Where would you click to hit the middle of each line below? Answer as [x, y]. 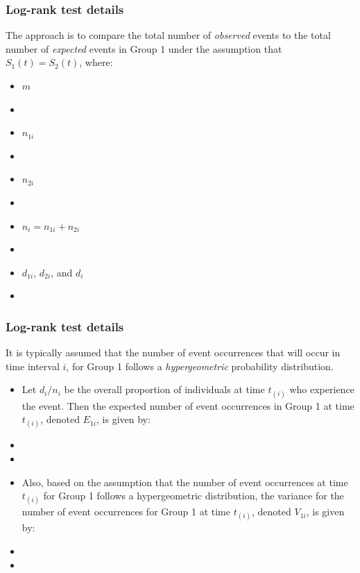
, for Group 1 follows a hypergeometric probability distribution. [200, 366]
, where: [96, 62]
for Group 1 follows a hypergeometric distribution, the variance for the [194, 496]
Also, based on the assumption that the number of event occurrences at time [185, 482]
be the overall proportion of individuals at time [164, 389]
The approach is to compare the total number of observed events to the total [168, 35]
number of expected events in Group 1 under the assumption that [144, 48]
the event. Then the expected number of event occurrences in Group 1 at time [188, 405]
